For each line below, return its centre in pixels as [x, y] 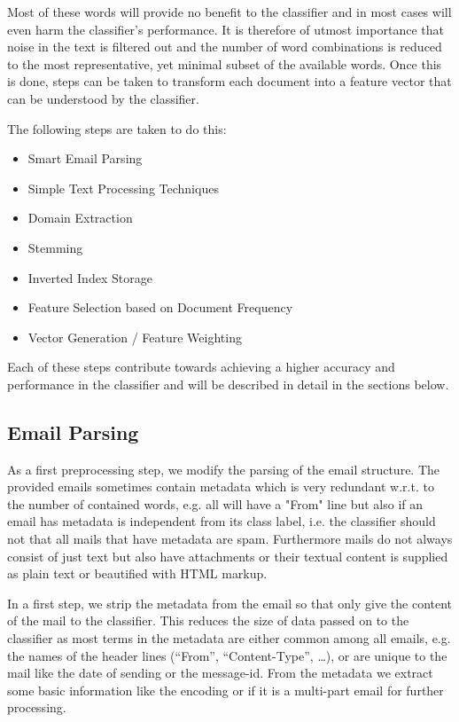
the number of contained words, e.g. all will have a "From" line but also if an [215, 503]
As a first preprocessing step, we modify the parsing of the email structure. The [224, 469]
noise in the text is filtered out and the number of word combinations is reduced [225, 47]
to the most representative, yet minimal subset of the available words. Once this [225, 63]
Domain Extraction [80, 218]
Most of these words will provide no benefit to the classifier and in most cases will [229, 12]
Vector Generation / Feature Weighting [135, 337]
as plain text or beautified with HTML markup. [137, 573]
